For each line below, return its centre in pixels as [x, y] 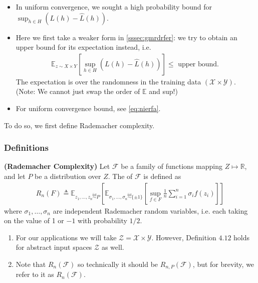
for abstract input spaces [54, 247]
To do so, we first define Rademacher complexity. [79, 125]
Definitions [26, 148]
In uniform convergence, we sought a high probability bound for [114, 7]
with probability [102, 220]
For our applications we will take [66, 237]
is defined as [162, 176]
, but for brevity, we [223, 264]
